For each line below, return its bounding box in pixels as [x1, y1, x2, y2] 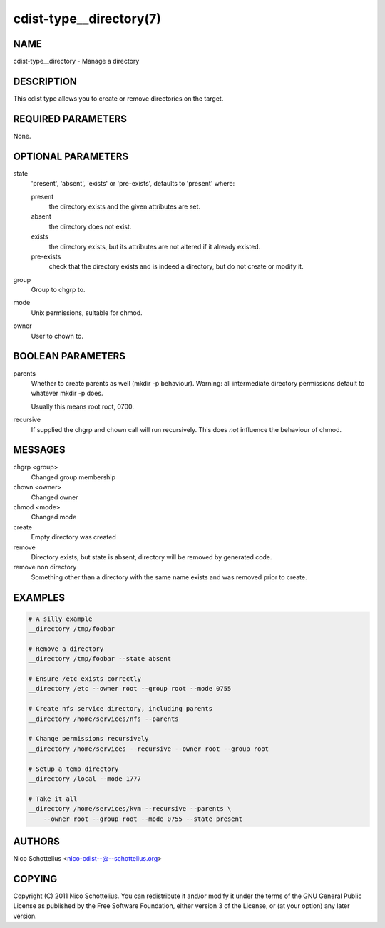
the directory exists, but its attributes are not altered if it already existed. [48, 242, 261, 251]
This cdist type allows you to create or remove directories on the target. [13, 94, 224, 103]
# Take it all [28, 794, 78, 803]
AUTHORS [13, 835, 61, 847]
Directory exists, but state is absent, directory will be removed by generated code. [31, 552, 272, 561]
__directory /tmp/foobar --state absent [28, 654, 171, 663]
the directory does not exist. [48, 222, 132, 231]
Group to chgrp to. [31, 286, 86, 294]
